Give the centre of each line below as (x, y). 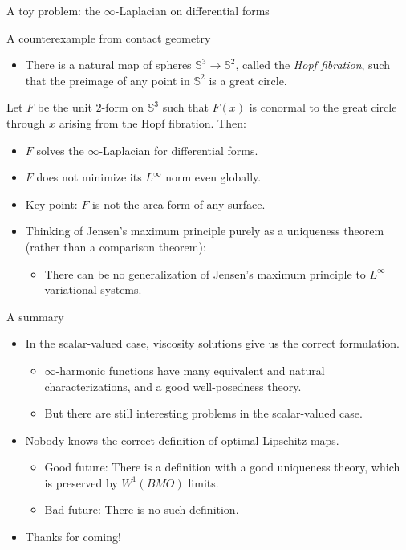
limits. (203, 482)
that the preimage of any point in (108, 80)
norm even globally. (213, 177)
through (26, 122)
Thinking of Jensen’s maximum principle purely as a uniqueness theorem (205, 231)
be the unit (65, 107)
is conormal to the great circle (323, 107)
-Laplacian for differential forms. (179, 150)
